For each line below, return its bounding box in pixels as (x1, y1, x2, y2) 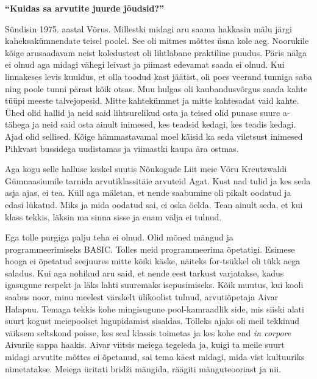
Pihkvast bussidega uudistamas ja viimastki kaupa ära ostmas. (5, 142, 239, 154)
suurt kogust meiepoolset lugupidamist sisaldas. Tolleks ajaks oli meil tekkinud (5, 314, 299, 327)
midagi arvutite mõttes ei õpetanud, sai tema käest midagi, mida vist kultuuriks (5, 350, 305, 363)
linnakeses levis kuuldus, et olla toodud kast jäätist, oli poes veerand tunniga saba (5, 70, 312, 82)
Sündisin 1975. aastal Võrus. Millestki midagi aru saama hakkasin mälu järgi (5, 22, 292, 35)
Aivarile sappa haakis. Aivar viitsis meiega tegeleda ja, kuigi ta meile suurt (5, 338, 285, 351)
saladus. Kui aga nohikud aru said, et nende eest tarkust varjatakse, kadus (5, 266, 284, 279)
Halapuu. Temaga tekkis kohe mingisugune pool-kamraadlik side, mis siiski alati (5, 302, 304, 315)
